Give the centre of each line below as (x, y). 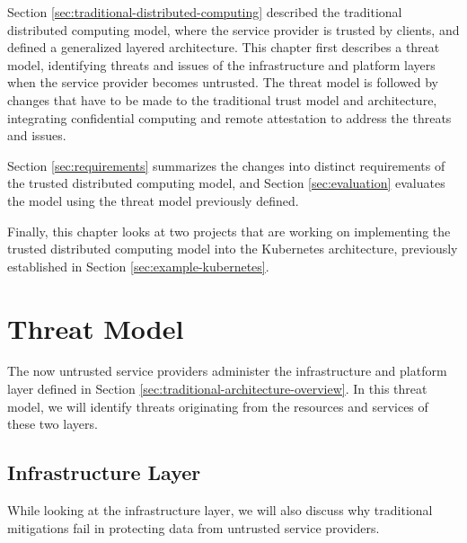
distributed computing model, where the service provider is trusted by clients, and (233, 29)
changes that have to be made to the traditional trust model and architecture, (222, 99)
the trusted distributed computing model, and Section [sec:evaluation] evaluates (226, 183)
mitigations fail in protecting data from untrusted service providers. (194, 527)
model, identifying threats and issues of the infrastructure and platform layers (221, 64)
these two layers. (53, 424)
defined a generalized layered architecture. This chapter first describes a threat (224, 47)
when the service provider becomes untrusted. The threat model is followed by (223, 82)
